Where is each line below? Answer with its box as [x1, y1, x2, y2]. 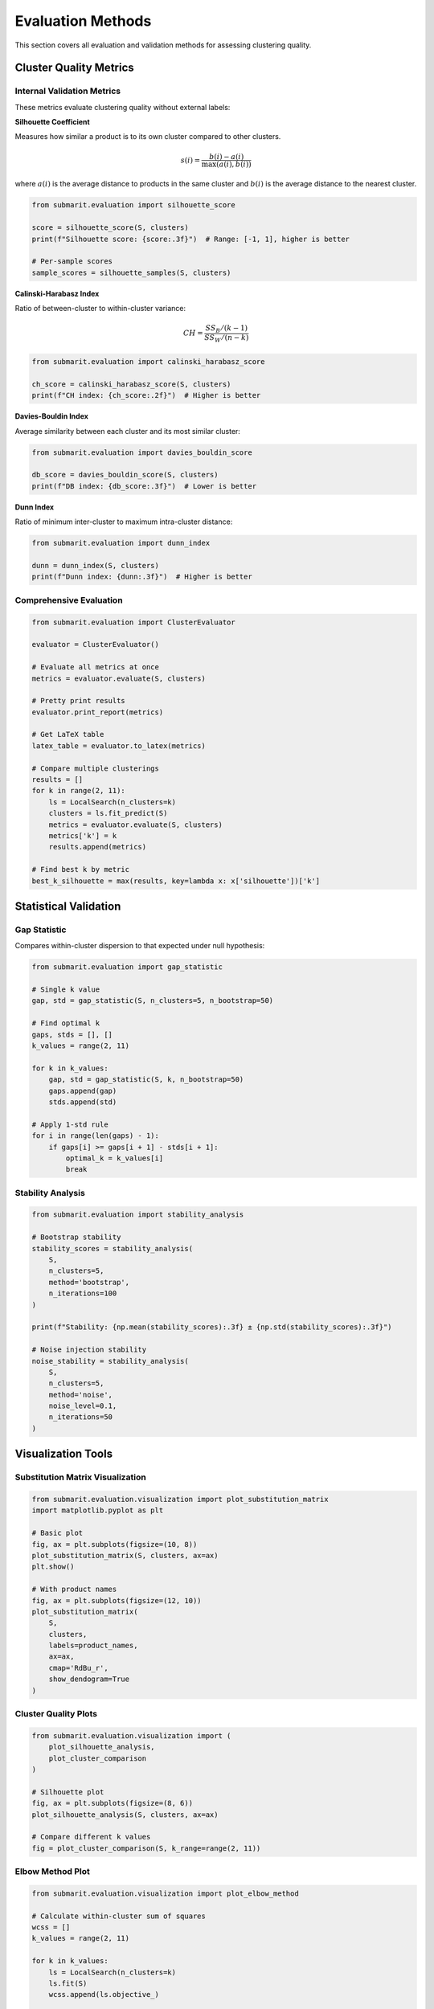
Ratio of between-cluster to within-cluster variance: [14, 304, 186, 313]
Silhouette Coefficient [14, 117, 90, 127]
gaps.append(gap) [48, 1086, 117, 1095]
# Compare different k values [31, 1832, 151, 1842]
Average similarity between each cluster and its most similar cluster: [14, 426, 241, 436]
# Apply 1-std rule [31, 1119, 108, 1129]
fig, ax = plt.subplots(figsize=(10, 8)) [31, 1540, 198, 1549]
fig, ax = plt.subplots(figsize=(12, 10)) [31, 1596, 202, 1605]
